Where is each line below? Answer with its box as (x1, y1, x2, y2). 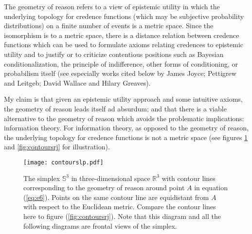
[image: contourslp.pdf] (23, 159, 104, 166)
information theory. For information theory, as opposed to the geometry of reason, (4, 123, 249, 133)
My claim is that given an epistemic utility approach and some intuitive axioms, (4, 94, 243, 104)
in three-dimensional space (71, 173, 150, 183)
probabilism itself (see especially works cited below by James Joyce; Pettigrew (4, 68, 236, 78)
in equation (194, 182, 228, 193)
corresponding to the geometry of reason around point (23, 182, 185, 193)
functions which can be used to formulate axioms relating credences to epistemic (4, 39, 244, 50)
